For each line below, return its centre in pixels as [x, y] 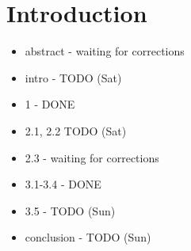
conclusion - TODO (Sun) [88, 237]
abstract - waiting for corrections [105, 51]
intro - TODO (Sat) [73, 77]
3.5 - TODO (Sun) [70, 210]
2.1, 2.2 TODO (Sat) [76, 130]
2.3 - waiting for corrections [92, 157]
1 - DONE [50, 104]
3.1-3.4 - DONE [63, 184]
